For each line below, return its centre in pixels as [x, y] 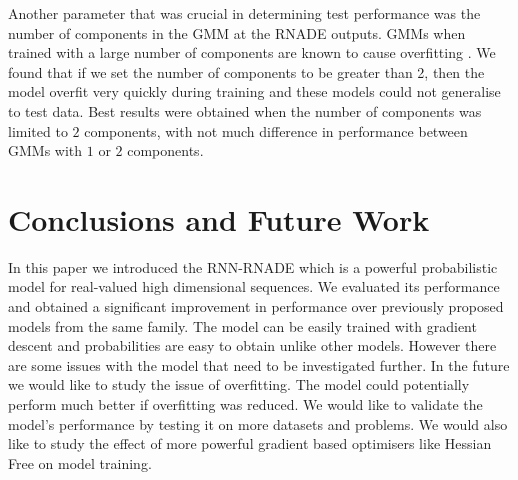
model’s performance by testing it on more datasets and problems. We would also [258, 423]
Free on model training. [80, 462]
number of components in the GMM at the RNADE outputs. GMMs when [237, 32]
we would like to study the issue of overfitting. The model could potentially [239, 384]
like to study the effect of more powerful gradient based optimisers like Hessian [250, 443]
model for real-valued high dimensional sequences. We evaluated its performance [254, 286]
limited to [38, 130]
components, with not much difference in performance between [276, 130]
